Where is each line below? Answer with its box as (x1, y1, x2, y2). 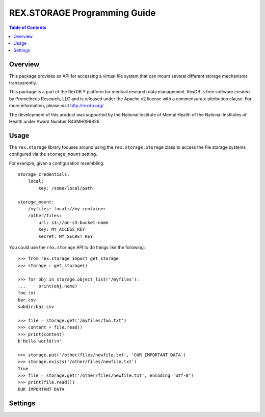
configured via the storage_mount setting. (9, 151, 98, 157)
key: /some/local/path (38, 185, 93, 191)
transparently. (9, 80, 37, 86)
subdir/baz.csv (18, 304, 54, 309)
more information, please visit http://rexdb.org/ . (9, 103, 105, 109)
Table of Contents (9, 25, 47, 30)
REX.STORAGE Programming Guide (9, 7, 156, 18)
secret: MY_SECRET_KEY (38, 233, 93, 239)
